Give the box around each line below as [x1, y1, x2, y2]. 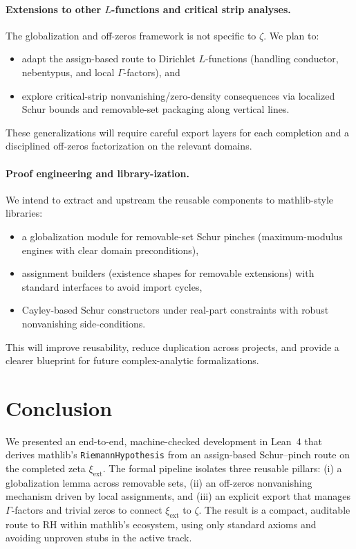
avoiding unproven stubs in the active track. [6, 530, 192, 545]
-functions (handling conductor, [205, 51, 339, 66]
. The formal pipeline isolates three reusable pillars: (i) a [102, 461, 342, 476]
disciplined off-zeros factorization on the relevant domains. [6, 138, 252, 153]
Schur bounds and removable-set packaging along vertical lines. [21, 102, 290, 116]
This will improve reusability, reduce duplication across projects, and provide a [6, 339, 339, 354]
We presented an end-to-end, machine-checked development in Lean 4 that [6, 433, 322, 448]
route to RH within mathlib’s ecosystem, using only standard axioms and [6, 516, 317, 531]
